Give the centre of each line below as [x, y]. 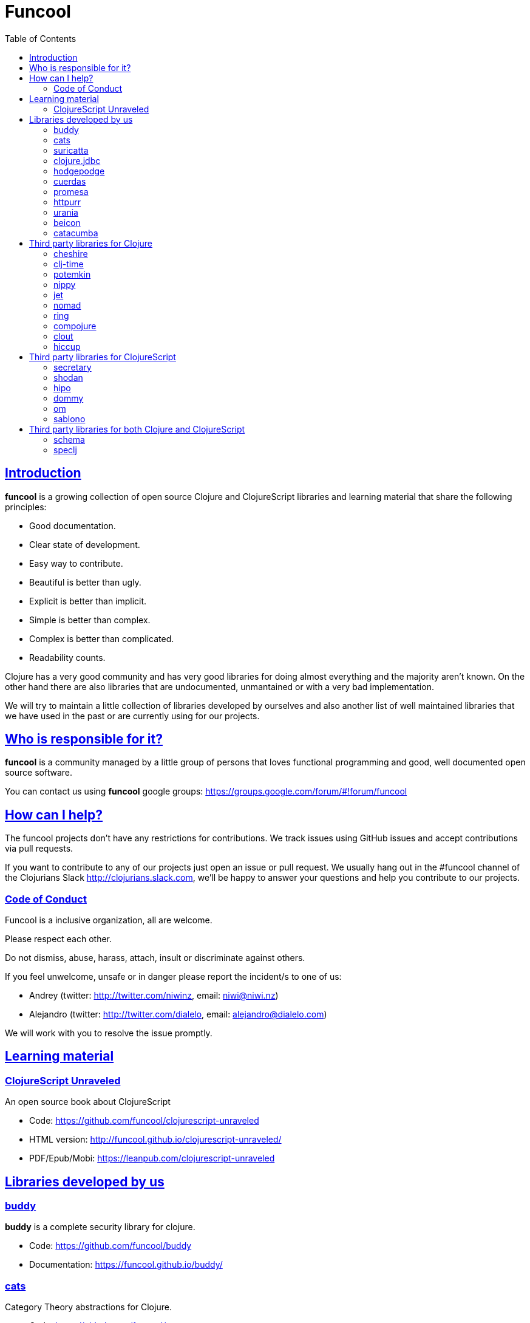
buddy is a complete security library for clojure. [100, 1227]
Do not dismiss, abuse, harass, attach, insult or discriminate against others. [155, 958]
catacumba [76, 233]
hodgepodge [79, 171]
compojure [75, 326]
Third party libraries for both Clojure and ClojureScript [137, 429]
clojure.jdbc [77, 160]
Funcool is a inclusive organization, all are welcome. [109, 920]
